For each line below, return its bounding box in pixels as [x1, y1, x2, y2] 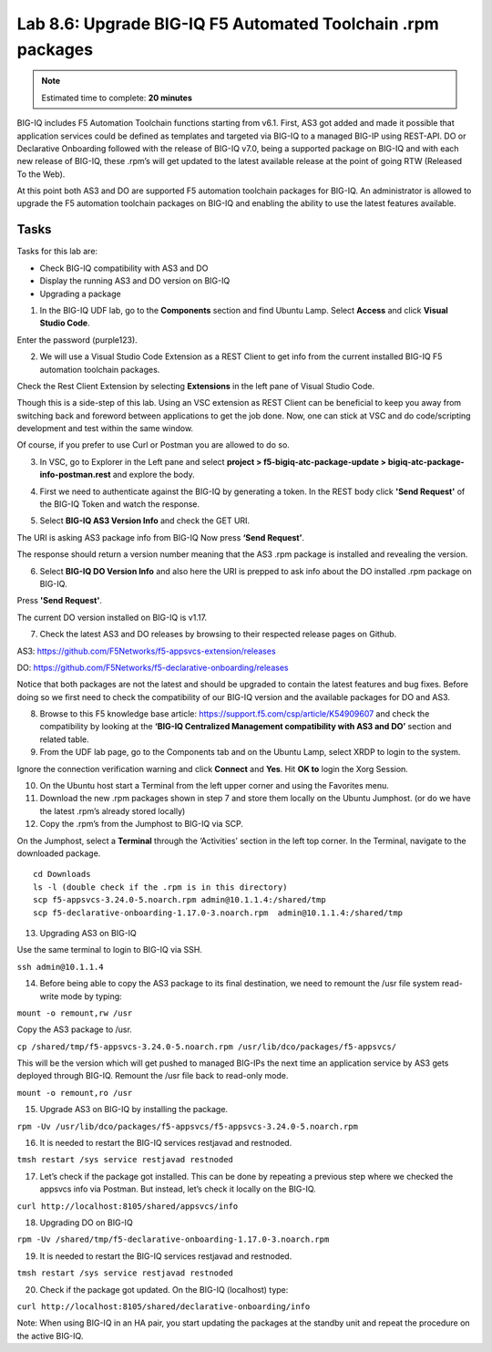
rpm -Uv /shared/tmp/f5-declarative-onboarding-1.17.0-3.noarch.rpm [16, 1234, 330, 1244]
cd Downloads [33, 869, 91, 880]
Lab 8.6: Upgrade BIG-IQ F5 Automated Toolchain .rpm [16, 14, 439, 34]
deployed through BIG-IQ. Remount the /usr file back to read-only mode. [16, 1070, 289, 1081]
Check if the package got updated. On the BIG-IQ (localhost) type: [39, 1284, 289, 1295]
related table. [39, 734, 90, 745]
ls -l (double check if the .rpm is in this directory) [33, 882, 288, 893]
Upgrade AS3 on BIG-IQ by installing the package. [39, 1104, 228, 1115]
